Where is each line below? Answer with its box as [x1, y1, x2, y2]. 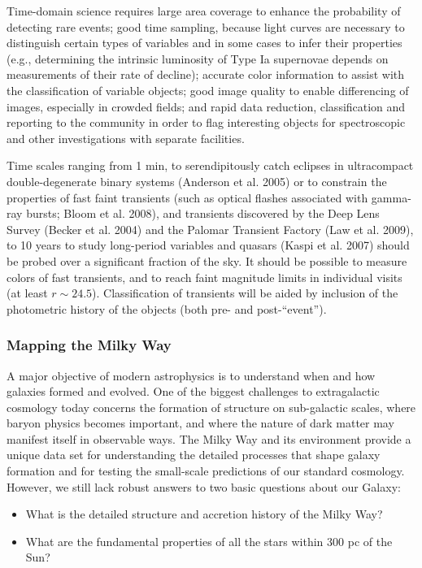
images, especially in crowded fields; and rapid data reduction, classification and [7, 98, 406, 115]
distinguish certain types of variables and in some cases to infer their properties [7, 34, 402, 51]
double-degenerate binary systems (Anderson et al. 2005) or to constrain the [7, 172, 387, 189]
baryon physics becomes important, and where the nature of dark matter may [7, 414, 394, 431]
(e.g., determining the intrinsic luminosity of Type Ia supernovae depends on [7, 50, 389, 67]
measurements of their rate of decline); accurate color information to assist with [7, 66, 405, 83]
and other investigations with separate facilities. [7, 129, 245, 146]
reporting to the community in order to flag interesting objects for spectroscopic [7, 114, 406, 131]
